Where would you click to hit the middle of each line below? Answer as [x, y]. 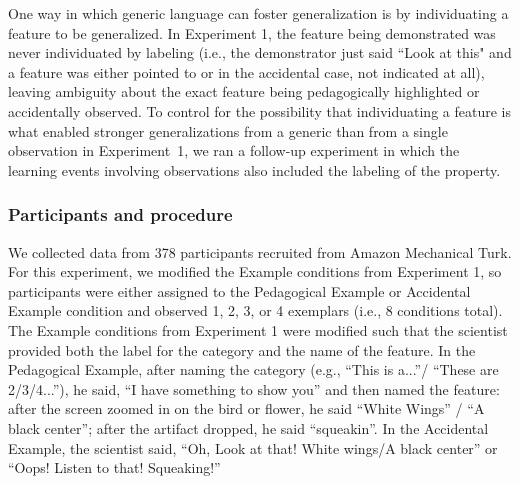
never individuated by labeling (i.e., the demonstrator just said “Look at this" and [260, 52]
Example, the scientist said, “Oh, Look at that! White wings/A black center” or [253, 447]
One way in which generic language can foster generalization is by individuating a [258, 13]
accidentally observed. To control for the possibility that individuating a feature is [259, 110]
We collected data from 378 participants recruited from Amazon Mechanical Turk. [260, 251]
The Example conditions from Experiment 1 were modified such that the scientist [258, 329]
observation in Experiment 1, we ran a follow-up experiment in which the [234, 150]
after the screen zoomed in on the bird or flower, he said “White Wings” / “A [246, 408]
